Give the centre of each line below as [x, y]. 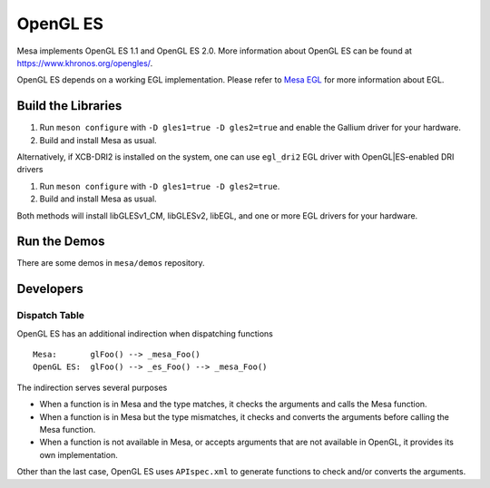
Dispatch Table [51, 316]
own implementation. [78, 454]
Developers [50, 289]
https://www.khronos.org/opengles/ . [85, 63]
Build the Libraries [69, 106]
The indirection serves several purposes [92, 387]
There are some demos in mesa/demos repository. [111, 263]
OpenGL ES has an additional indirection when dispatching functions [145, 333]
